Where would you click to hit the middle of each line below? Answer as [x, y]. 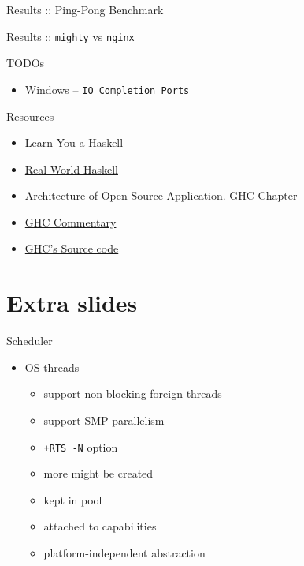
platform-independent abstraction [124, 553]
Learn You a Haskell [74, 142]
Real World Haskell [71, 169]
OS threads [52, 367]
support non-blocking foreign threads [133, 394]
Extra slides [72, 303]
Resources [30, 116]
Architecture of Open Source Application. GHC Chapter [161, 195]
